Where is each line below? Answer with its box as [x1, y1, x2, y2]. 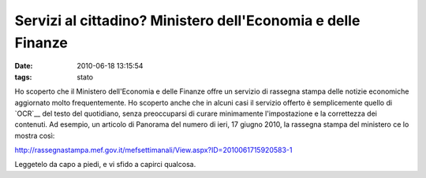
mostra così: [14, 131, 55, 140]
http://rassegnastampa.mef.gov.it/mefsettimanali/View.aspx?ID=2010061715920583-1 [14, 146, 293, 155]
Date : [14, 61, 33, 71]
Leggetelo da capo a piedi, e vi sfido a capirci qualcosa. [14, 160, 196, 169]
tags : [14, 72, 32, 82]
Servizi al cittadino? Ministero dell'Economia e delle [14, 12, 361, 29]
